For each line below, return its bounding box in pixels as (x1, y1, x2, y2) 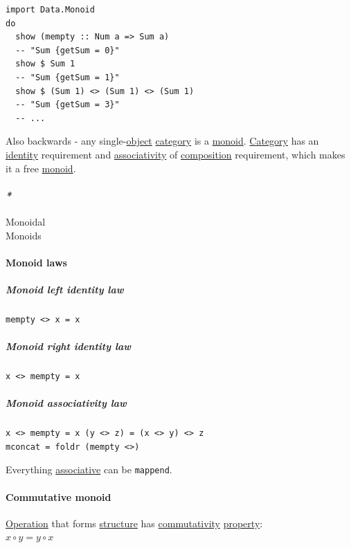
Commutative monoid (6, 489, 111, 504)
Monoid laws (6, 255, 67, 269)
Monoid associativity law (6, 396, 127, 410)
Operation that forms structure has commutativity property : (6, 515, 263, 530)
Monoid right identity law (6, 339, 132, 354)
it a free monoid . (6, 161, 76, 175)
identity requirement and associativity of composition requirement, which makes (6, 147, 345, 161)
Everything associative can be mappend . (6, 462, 172, 477)
